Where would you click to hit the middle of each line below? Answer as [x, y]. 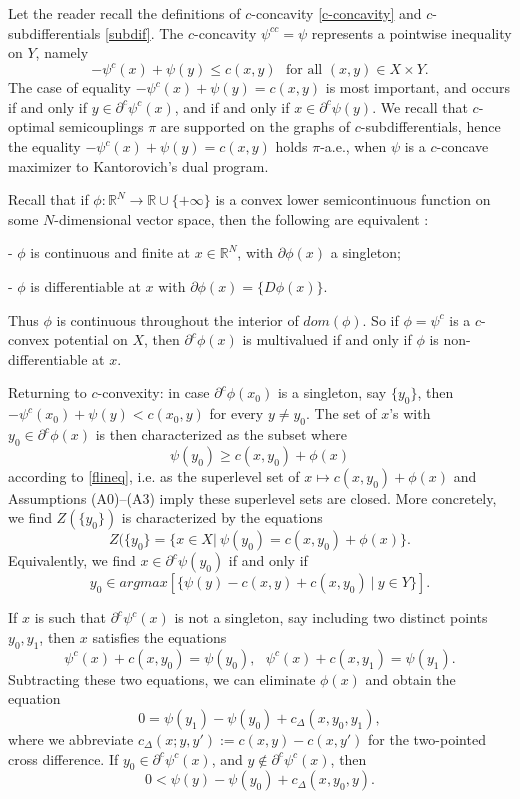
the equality [44, 146]
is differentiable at [85, 286]
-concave [462, 146]
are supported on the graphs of [255, 126]
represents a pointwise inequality [411, 32]
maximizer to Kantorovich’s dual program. [138, 165]
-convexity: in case [153, 392]
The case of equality [69, 87]
